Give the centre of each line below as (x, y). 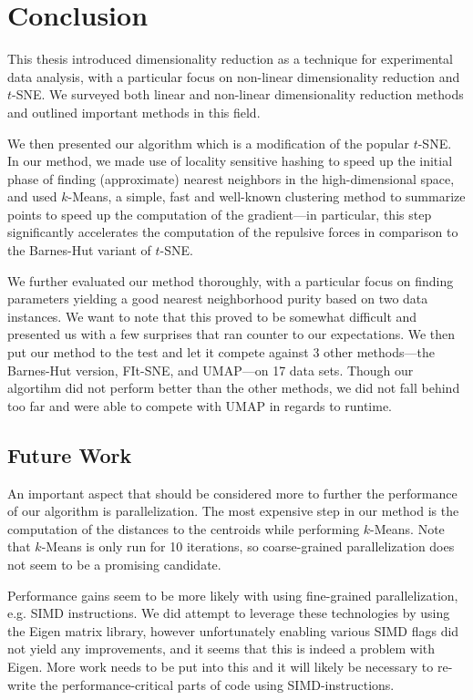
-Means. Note (407, 528)
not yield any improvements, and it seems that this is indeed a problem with (221, 649)
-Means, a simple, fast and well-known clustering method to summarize (267, 196)
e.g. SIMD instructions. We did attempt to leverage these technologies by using (229, 613)
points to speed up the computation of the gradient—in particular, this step (220, 214)
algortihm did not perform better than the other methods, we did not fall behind (234, 388)
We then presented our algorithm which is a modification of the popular (208, 143)
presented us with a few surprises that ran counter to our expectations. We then (231, 334)
